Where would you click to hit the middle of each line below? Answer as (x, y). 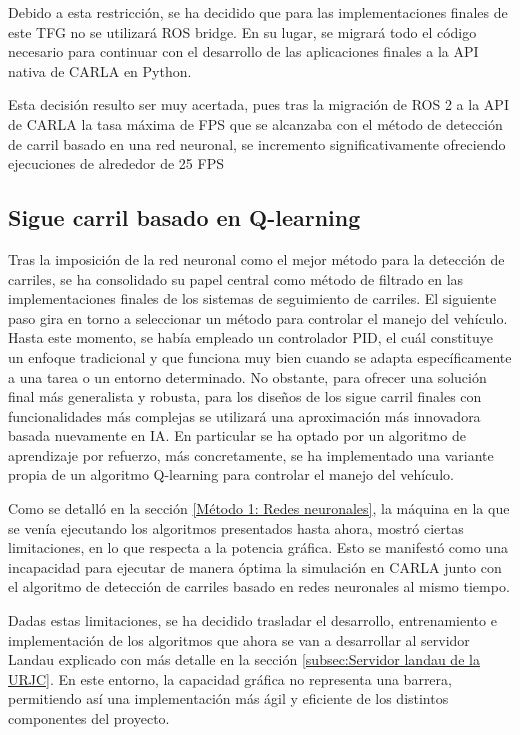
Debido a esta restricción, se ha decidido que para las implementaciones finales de (258, 12)
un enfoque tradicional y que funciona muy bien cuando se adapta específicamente (260, 356)
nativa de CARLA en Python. (100, 70)
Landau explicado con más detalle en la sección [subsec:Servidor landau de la (244, 659)
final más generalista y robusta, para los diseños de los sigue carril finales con (245, 396)
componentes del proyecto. (89, 718)
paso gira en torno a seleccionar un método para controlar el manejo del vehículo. (258, 317)
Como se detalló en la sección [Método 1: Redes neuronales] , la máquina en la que (259, 508)
